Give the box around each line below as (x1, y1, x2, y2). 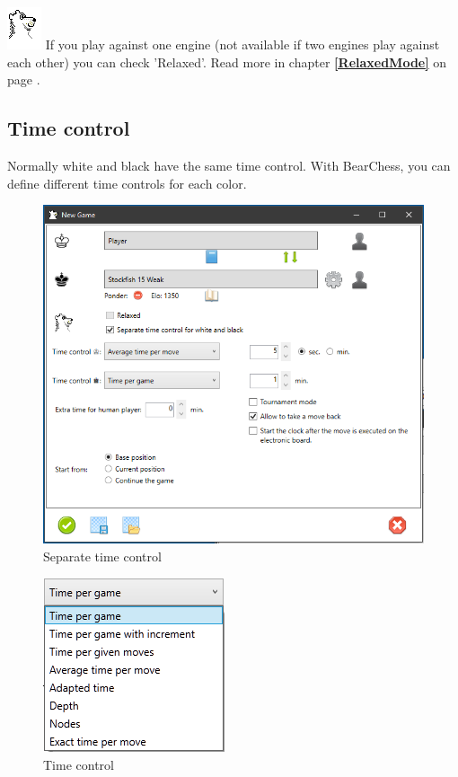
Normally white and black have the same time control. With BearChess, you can (7, 155, 451, 174)
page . (7, 70, 40, 89)
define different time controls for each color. (7, 173, 247, 192)
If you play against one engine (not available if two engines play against (45, 35, 440, 53)
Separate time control (43, 546, 162, 565)
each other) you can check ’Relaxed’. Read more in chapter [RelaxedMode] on (7, 52, 447, 71)
